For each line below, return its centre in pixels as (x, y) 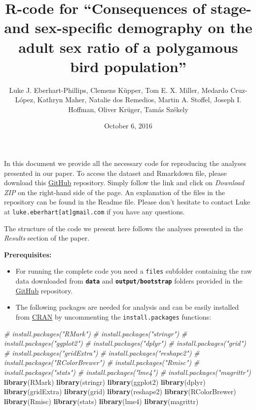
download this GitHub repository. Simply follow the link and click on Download (124, 183)
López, (25, 100)
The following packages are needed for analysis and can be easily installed (127, 307)
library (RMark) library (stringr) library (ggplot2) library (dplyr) (105, 382)
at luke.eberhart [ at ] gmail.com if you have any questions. (94, 212)
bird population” (128, 66)
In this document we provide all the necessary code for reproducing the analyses (125, 163)
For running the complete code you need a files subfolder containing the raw (134, 271)
